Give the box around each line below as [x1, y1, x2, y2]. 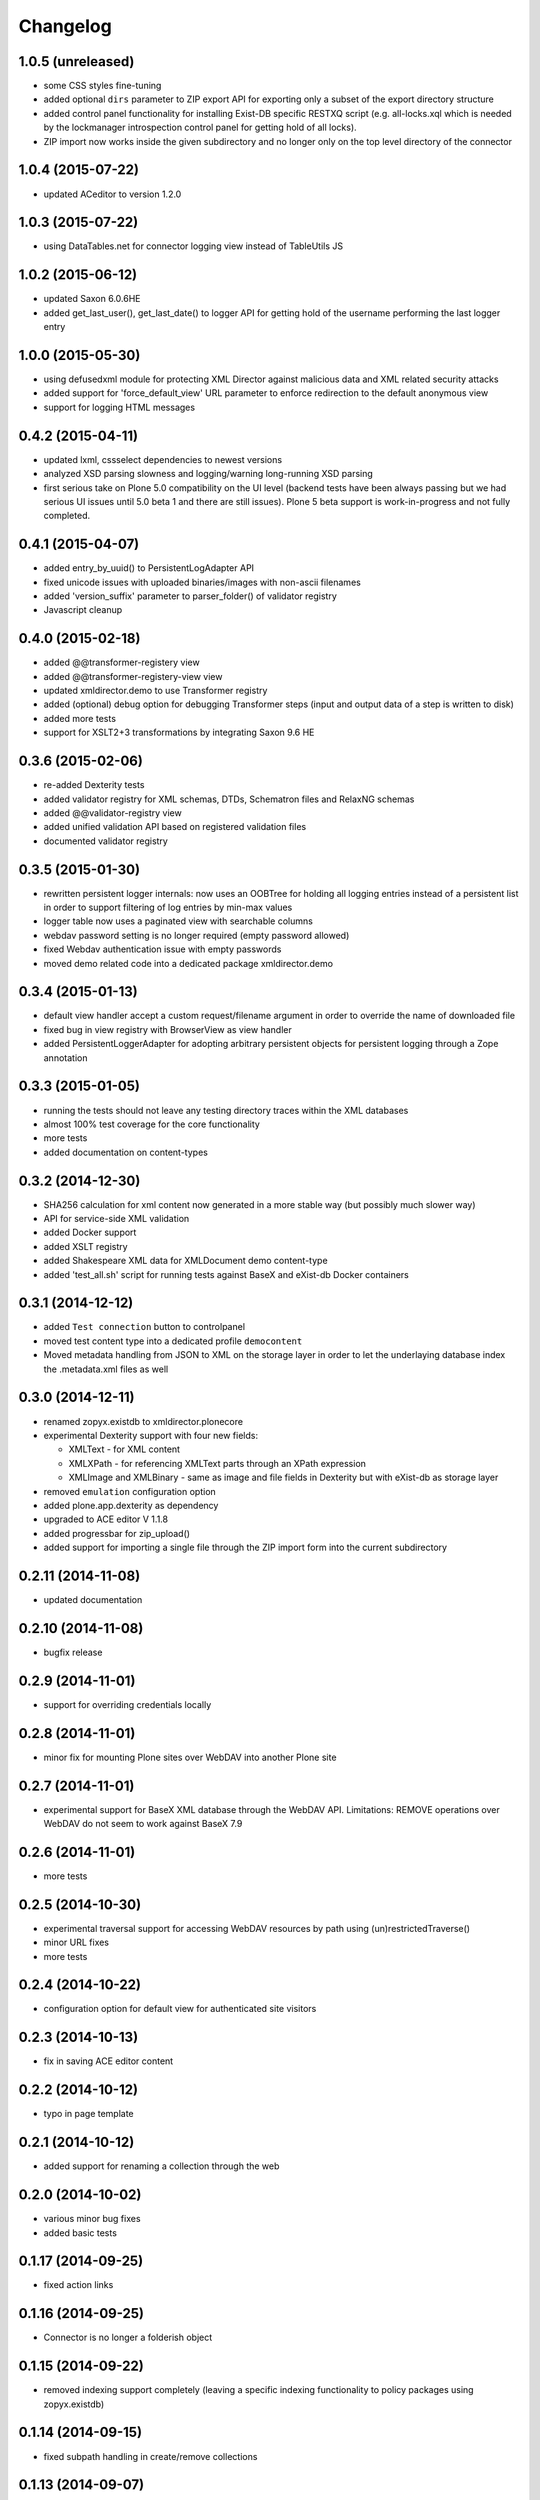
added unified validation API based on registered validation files [43, 821, 307, 833]
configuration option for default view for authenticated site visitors [43, 2003, 317, 2015]
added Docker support [43, 1226, 137, 1239]
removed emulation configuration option [43, 1485, 217, 1497]
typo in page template [43, 2108, 134, 2120]
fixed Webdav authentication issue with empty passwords [43, 943, 282, 955]
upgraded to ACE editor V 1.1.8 [43, 1513, 169, 1525]
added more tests [43, 712, 117, 724]
